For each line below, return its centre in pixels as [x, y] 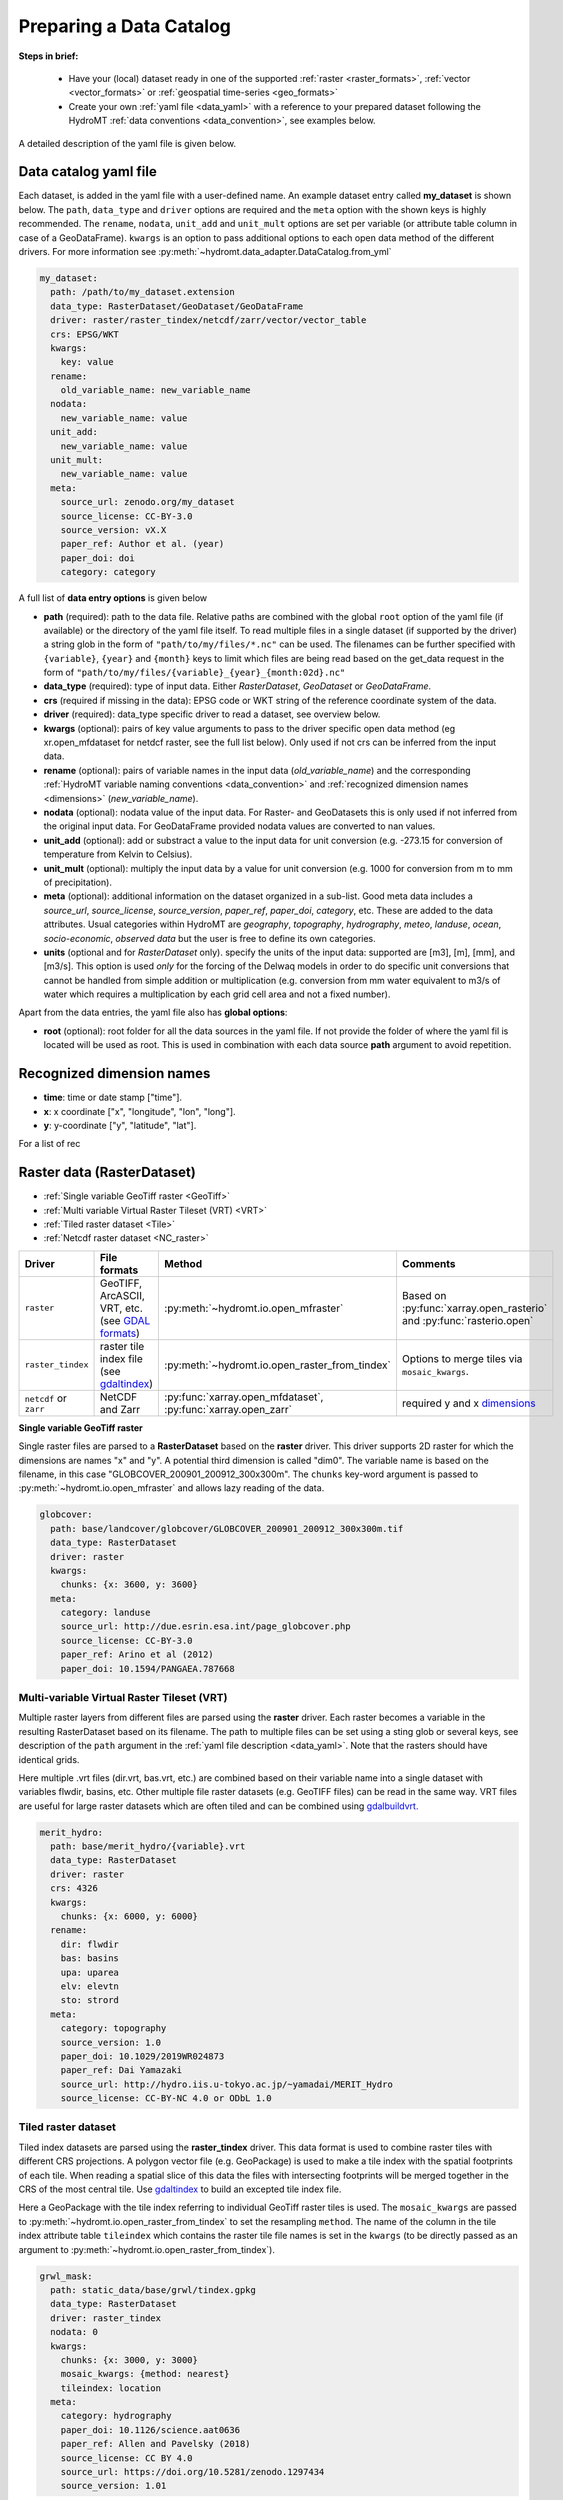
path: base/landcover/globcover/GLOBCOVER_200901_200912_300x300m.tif [227, 1528]
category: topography [113, 2028]
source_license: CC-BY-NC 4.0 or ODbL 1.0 [166, 2098]
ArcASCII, [122, 1295]
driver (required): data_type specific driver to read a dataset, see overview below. [212, 714]
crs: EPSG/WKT [85, 334]
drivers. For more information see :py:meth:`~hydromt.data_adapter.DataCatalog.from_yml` [205, 251]
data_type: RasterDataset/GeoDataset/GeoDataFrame [177, 306]
